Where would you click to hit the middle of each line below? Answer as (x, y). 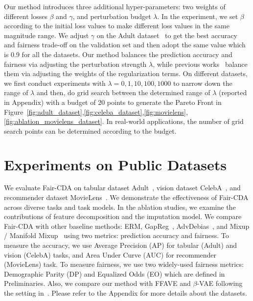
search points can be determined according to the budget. (90, 130)
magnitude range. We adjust (46, 35)
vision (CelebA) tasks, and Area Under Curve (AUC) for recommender (110, 254)
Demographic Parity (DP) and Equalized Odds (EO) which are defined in (115, 273)
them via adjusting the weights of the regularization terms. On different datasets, (126, 73)
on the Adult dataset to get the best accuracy (167, 35)
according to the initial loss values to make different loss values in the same (117, 26)
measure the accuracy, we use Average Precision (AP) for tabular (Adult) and (121, 245)
